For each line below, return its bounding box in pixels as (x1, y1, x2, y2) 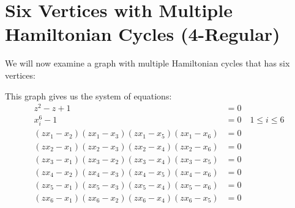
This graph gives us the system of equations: (5, 89, 172, 102)
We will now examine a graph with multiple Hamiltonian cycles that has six (5, 57, 290, 70)
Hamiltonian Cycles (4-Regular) (5, 21, 280, 46)
